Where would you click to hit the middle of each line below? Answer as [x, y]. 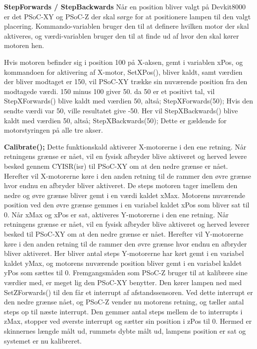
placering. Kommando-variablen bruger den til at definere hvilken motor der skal [127, 26]
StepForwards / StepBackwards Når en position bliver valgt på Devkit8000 [125, 6]
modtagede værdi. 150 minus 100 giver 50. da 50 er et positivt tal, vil [109, 91]
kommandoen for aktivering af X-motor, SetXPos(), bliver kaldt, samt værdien [123, 72]
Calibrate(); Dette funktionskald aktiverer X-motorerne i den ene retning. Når [125, 146]
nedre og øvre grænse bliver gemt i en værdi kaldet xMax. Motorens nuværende [125, 195]
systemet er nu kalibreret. [43, 340]
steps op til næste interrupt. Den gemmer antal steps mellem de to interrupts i [123, 311]
